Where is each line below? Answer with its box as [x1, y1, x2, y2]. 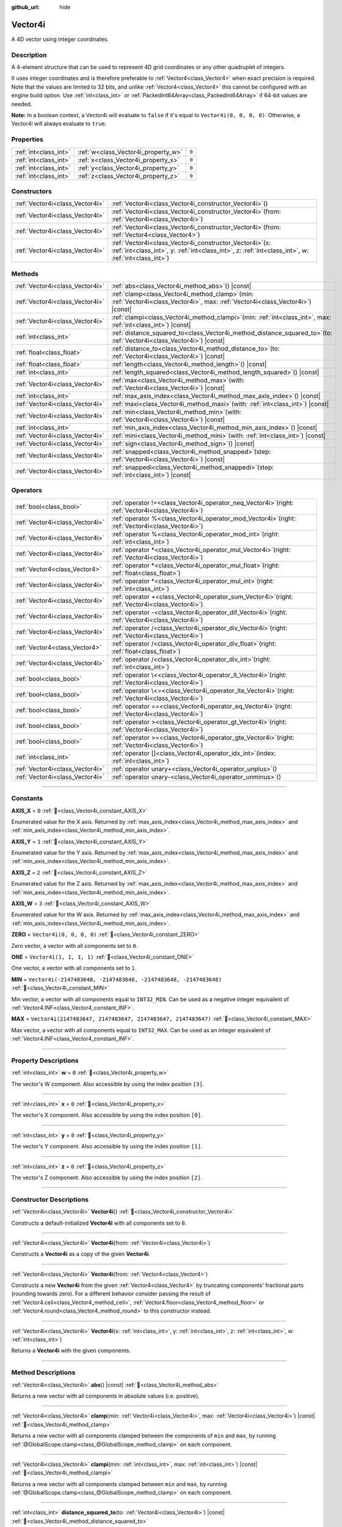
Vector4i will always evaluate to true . [11, 120, 107, 128]
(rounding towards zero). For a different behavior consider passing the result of [11, 1290, 211, 1297]
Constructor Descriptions [11, 1195, 89, 1203]
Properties [11, 135, 44, 144]
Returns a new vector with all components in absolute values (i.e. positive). [11, 1392, 200, 1399]
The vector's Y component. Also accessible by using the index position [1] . [11, 1143, 203, 1150]
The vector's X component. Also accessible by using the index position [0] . [11, 1112, 203, 1119]
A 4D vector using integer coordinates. [11, 35, 109, 43]
